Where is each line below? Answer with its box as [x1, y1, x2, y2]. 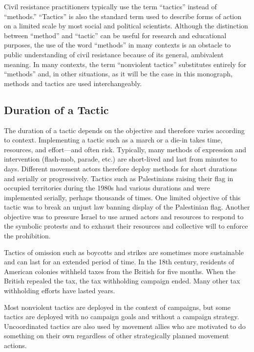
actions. [4, 340, 27, 351]
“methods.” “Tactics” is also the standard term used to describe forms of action [4, 11, 242, 21]
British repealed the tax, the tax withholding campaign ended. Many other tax [4, 276, 240, 286]
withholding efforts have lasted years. [4, 285, 115, 296]
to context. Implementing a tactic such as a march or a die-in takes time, [4, 135, 223, 145]
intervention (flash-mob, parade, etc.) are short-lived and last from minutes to [4, 154, 237, 164]
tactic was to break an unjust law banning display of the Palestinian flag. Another [4, 202, 250, 212]
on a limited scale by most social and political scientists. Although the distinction [4, 21, 248, 31]
